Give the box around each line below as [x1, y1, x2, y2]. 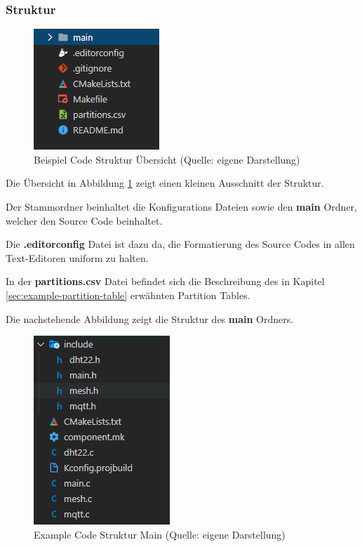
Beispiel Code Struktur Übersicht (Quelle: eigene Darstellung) [34, 152, 300, 166]
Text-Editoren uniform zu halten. [6, 250, 149, 265]
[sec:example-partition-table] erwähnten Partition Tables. [6, 287, 250, 302]
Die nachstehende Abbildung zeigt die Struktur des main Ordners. [6, 311, 294, 326]
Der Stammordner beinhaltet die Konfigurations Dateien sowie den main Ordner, [6, 199, 357, 213]
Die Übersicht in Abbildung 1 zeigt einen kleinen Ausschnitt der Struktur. [6, 176, 324, 190]
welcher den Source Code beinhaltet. [6, 213, 163, 228]
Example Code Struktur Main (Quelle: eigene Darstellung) [34, 527, 286, 541]
